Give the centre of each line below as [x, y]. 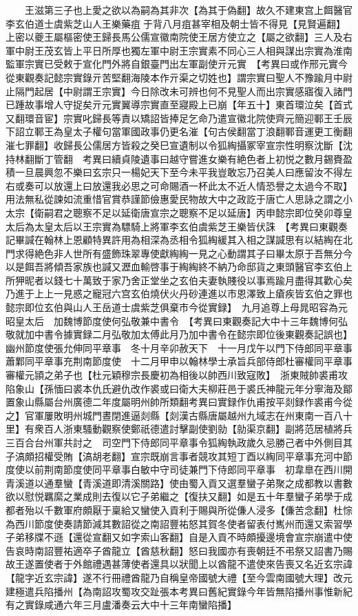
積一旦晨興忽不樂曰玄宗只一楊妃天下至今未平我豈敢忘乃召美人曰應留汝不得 [174, 172]
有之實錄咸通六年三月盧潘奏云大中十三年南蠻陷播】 [121, 605]
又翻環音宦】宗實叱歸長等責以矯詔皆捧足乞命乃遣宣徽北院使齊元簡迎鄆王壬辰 [179, 118]
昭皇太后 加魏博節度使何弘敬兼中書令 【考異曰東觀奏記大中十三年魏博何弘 [177, 320]
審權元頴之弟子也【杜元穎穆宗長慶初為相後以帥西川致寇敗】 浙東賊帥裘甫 [172, 375]
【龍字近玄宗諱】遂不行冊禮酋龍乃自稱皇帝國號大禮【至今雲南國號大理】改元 [179, 577]
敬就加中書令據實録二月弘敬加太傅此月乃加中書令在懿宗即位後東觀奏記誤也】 [179, 334]
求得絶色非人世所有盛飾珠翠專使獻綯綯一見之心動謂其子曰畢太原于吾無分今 [183, 253]
